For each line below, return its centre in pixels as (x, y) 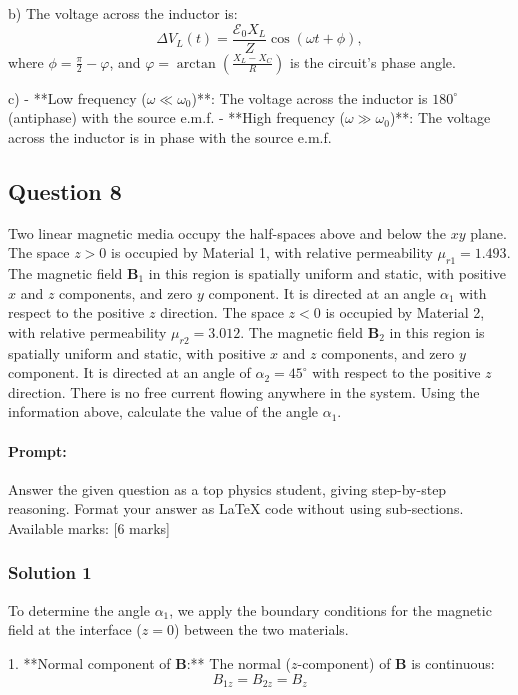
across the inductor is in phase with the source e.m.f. (170, 136)
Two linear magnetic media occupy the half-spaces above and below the (227, 232)
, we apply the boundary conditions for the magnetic (330, 609)
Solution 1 (50, 572)
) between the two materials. (261, 629)
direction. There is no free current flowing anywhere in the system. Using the (244, 391)
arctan (196, 63)
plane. (488, 232)
